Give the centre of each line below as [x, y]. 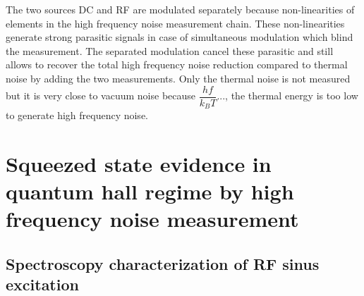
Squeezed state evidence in [139, 163]
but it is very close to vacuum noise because [101, 95]
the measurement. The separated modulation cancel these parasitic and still [170, 50]
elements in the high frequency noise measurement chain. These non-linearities [175, 23]
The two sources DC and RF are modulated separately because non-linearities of [180, 9]
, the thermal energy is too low [292, 95]
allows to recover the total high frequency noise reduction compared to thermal [177, 64]
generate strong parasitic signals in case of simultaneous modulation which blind [180, 37]
